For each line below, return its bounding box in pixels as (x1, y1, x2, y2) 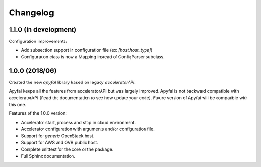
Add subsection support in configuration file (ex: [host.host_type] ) (21, 47, 153, 53)
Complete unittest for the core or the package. (21, 146, 114, 152)
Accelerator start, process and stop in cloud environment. (21, 119, 136, 125)
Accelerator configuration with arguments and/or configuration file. (21, 126, 155, 132)
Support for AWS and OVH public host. (21, 139, 99, 145)
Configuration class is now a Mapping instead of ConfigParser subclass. (21, 54, 165, 60)
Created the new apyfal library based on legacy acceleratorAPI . (9, 79, 136, 85)
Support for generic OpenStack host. (21, 133, 95, 139)
